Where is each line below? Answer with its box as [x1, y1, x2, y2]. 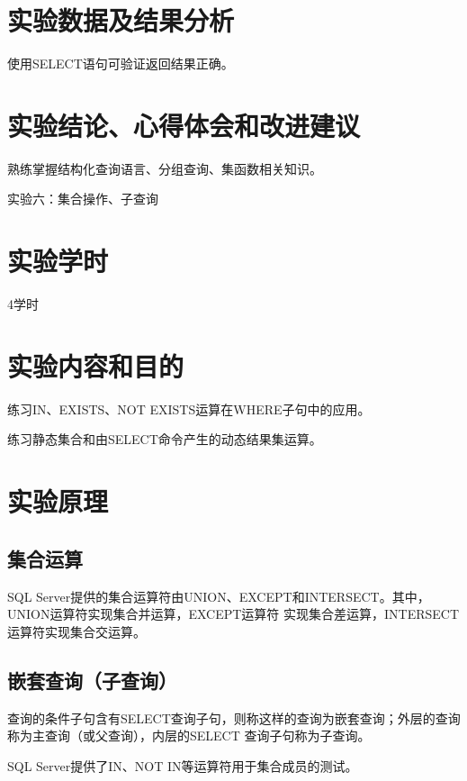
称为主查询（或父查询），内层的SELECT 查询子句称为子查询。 [7, 726, 371, 745]
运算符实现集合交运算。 [7, 622, 146, 640]
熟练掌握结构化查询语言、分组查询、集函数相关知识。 [7, 159, 322, 177]
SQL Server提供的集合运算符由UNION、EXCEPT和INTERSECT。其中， [7, 586, 430, 605]
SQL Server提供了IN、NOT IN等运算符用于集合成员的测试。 [7, 756, 358, 775]
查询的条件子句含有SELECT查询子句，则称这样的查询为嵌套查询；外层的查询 [7, 708, 461, 727]
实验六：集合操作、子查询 [7, 189, 158, 208]
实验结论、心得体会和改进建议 [7, 106, 361, 143]
